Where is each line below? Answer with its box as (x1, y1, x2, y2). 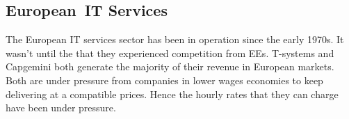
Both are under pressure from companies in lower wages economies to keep (6, 72, 323, 87)
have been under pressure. (6, 100, 116, 115)
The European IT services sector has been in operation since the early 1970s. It (6, 32, 344, 47)
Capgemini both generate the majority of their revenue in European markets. (6, 59, 334, 74)
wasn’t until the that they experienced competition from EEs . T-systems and (6, 45, 334, 60)
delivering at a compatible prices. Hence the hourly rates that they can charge (6, 86, 339, 101)
